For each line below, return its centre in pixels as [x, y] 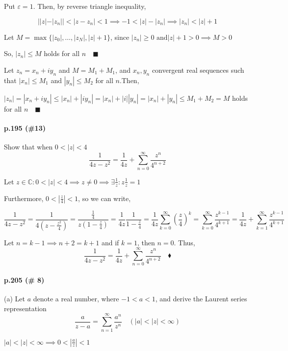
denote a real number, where [76, 299]
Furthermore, [24, 198]
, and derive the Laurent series [201, 299]
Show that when [28, 146]
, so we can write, [105, 198]
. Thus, [184, 242]
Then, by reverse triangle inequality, [92, 6]
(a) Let [14, 299]
